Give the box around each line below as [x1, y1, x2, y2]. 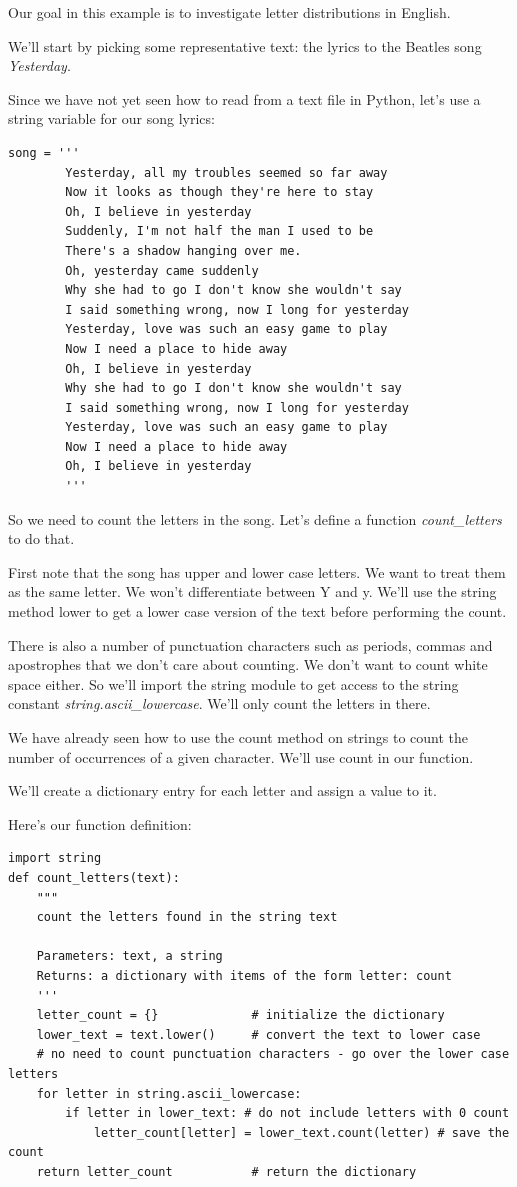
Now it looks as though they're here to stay [65, 185, 374, 200]
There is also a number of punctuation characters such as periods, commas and [8, 634, 493, 655]
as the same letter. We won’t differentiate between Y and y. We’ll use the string [8, 581, 497, 602]
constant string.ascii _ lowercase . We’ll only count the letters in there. [8, 693, 431, 714]
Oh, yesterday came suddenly [65, 263, 259, 278]
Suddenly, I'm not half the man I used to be [65, 224, 374, 239]
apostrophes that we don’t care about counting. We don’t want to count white [8, 654, 488, 675]
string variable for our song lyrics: [8, 108, 215, 129]
